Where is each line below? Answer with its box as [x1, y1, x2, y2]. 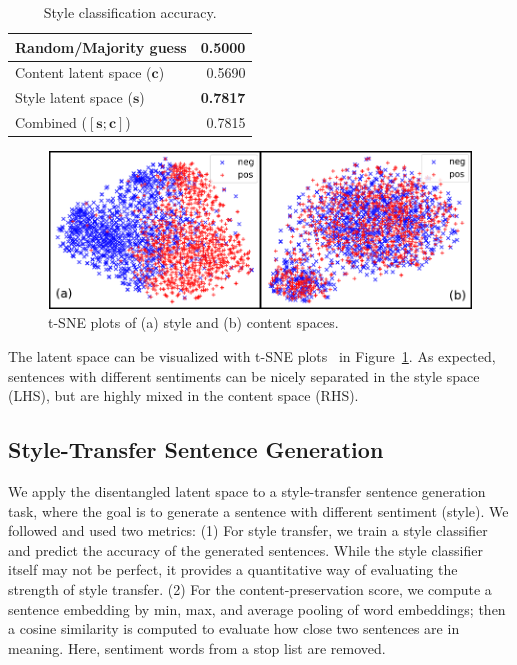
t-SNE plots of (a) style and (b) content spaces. [48, 312, 339, 333]
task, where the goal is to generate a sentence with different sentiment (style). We [8, 500, 509, 521]
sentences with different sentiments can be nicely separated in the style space [8, 365, 480, 386]
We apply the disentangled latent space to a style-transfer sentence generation [8, 481, 486, 501]
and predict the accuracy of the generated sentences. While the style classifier [8, 539, 483, 560]
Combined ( [15, 112, 87, 133]
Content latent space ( [15, 62, 152, 83]
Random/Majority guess [15, 36, 187, 57]
